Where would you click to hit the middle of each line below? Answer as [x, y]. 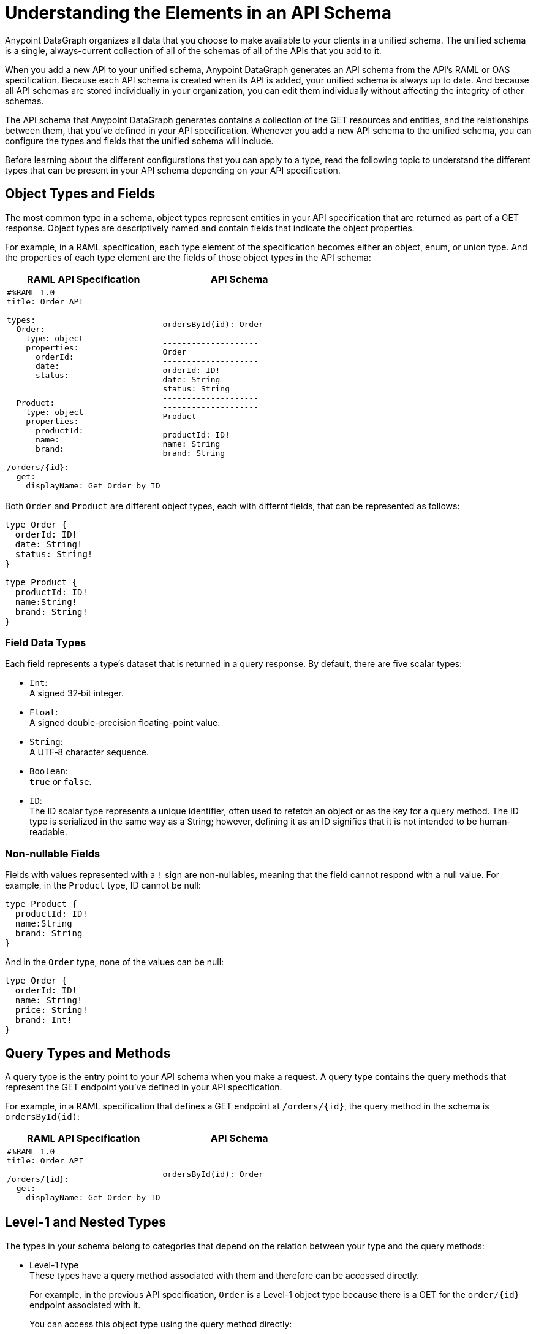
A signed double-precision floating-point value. [125, 723]
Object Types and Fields [80, 194]
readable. [48, 832]
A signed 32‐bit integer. [77, 693]
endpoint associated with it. [85, 1305]
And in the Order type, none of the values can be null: [115, 962]
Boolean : [49, 771]
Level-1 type [54, 1265]
